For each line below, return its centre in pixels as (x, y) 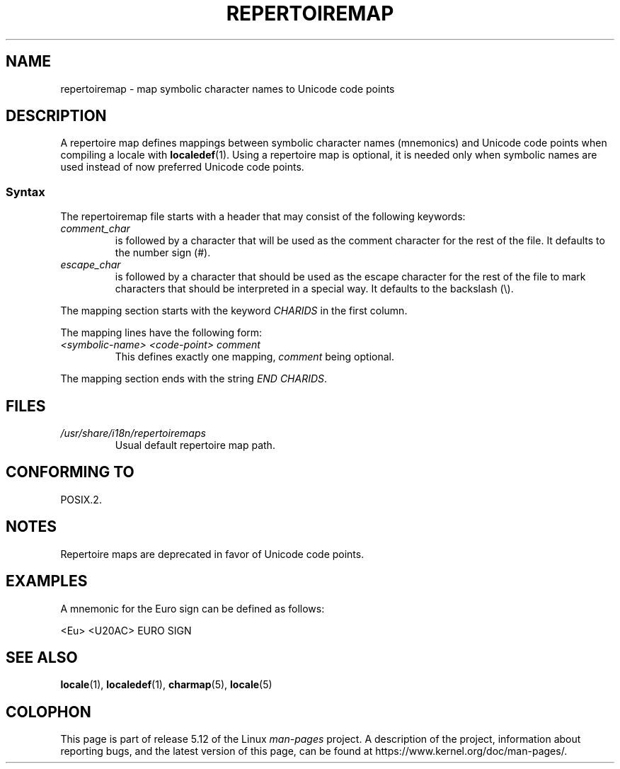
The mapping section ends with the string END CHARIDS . (194, 379)
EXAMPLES (47, 581)
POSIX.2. (81, 499)
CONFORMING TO (70, 472)
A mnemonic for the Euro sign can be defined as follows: (193, 608)
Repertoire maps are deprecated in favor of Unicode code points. (212, 554)
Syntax (25, 192)
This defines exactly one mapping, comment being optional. (254, 357)
